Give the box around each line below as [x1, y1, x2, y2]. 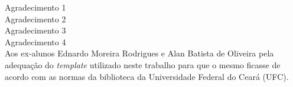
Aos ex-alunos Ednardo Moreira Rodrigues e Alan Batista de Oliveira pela [5, 47, 274, 59]
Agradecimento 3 [5, 24, 66, 36]
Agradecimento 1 [5, 1, 66, 13]
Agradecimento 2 [5, 12, 66, 25]
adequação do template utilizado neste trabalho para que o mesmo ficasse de [5, 58, 281, 71]
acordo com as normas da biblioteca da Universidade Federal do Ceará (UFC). [5, 70, 289, 82]
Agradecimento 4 [5, 35, 66, 48]
